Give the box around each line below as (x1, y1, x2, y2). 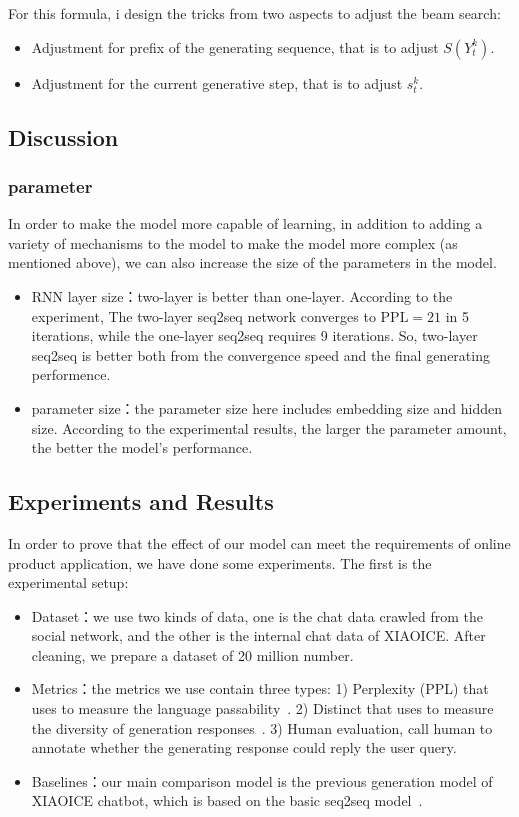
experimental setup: (8, 572, 129, 593)
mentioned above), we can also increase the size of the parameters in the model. (8, 252, 497, 273)
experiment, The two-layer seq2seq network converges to (31, 305, 376, 326)
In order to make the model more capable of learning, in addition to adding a (8, 213, 483, 234)
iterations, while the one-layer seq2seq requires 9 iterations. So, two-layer (31, 325, 478, 346)
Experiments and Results (8, 486, 274, 517)
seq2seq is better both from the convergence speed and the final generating (31, 344, 490, 365)
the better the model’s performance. (31, 437, 253, 458)
